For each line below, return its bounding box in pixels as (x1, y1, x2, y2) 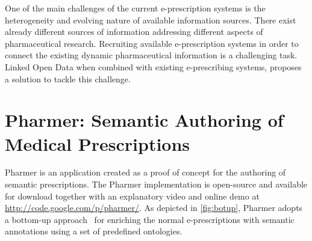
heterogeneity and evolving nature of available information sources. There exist (5, 13, 296, 26)
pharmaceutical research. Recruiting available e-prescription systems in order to (5, 37, 299, 49)
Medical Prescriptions (5, 131, 190, 156)
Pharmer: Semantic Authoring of (5, 108, 284, 132)
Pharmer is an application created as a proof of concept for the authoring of (5, 166, 286, 178)
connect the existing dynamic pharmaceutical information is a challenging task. (5, 49, 298, 61)
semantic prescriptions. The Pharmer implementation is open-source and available (5, 178, 308, 191)
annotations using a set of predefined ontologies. (5, 225, 183, 237)
